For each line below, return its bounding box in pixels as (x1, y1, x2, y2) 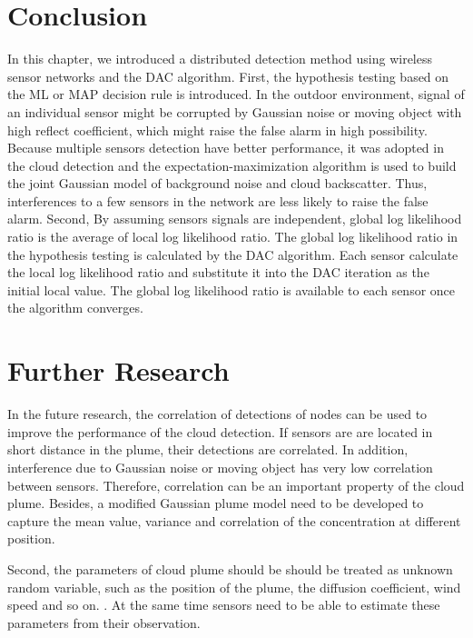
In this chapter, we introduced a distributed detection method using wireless (7, 49, 432, 68)
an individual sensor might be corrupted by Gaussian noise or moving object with (7, 102, 462, 121)
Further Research (7, 352, 230, 389)
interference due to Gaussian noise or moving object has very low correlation (7, 457, 433, 476)
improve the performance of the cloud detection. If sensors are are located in (7, 422, 433, 441)
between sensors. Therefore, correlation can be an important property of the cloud (7, 475, 465, 494)
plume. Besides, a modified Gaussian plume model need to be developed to (7, 493, 424, 513)
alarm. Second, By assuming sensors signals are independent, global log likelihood (7, 209, 462, 228)
